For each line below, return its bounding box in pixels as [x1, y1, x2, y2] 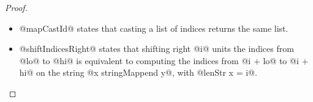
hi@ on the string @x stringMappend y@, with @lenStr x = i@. [19, 66, 257, 79]
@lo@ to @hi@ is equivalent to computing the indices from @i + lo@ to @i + [19, 54, 309, 67]
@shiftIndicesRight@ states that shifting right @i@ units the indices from [19, 42, 294, 55]
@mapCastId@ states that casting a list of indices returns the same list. [19, 21, 288, 34]
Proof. [5, 1, 28, 13]
